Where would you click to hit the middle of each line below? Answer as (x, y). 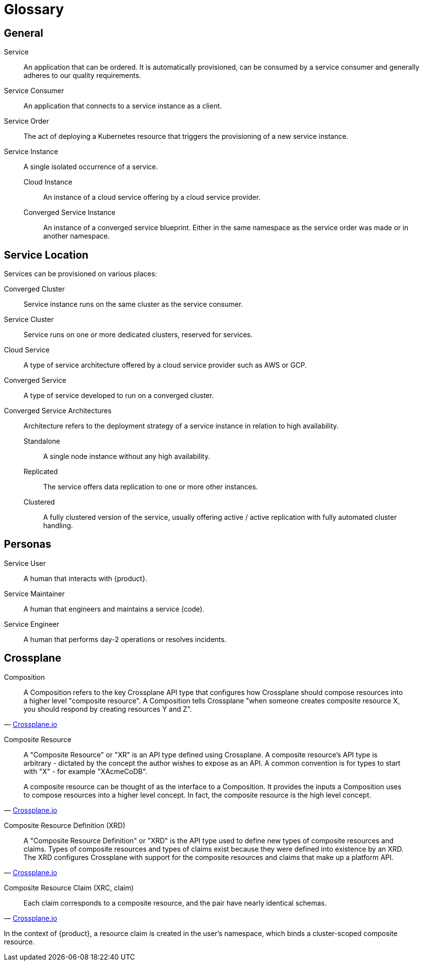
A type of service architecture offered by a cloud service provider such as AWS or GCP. (165, 365)
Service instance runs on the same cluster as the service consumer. (133, 304)
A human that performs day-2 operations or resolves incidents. (125, 639)
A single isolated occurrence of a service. (91, 167)
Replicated (41, 472)
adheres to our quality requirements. (82, 76)
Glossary (34, 9)
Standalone (42, 441)
